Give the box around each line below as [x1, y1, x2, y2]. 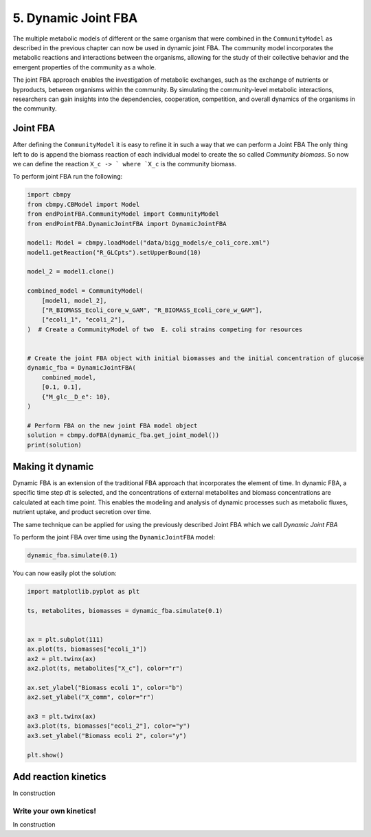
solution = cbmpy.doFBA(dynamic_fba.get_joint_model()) [27, 432, 220, 439]
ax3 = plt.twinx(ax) [27, 712, 96, 720]
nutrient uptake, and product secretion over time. [12, 508, 152, 516]
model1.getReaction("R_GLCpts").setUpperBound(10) [27, 248, 202, 256]
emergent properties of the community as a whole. [12, 63, 157, 71]
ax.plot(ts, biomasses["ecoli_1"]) [27, 645, 147, 653]
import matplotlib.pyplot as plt [27, 588, 140, 595]
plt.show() [27, 751, 64, 759]
